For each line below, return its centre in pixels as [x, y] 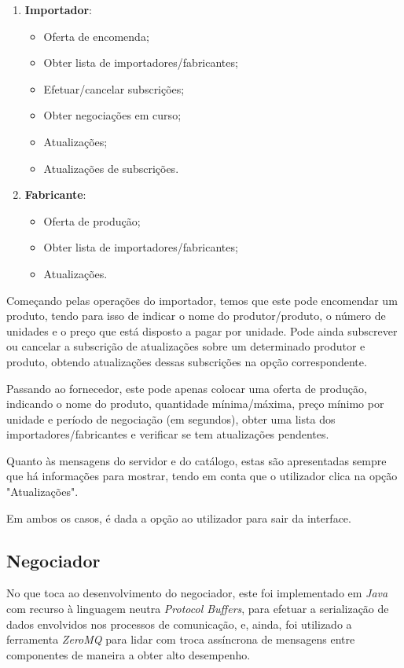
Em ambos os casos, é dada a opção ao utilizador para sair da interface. [179, 518]
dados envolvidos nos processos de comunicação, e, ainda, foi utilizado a [179, 624]
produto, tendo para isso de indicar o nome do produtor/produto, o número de [196, 316]
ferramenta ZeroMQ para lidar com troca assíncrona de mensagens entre [181, 639]
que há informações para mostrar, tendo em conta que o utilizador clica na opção [202, 476]
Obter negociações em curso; [112, 115]
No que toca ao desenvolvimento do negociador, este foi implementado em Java [197, 593]
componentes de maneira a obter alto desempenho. [129, 654]
